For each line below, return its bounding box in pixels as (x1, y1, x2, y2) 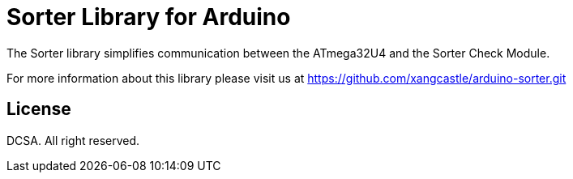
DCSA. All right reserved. (6, 133, 140, 147)
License (6, 99, 71, 120)
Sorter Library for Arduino (6, 3, 291, 31)
